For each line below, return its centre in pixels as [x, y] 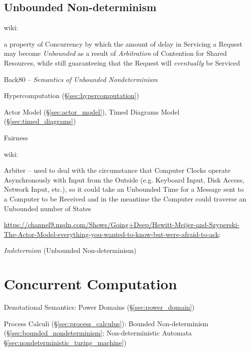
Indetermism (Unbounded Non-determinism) [70, 250]
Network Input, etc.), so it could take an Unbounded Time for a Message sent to [124, 189]
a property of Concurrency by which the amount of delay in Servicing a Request [123, 43]
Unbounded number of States [48, 208]
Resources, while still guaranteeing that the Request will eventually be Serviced [122, 62]
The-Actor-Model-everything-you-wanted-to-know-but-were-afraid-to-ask [111, 234]
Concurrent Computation [91, 284]
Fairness [16, 137]
